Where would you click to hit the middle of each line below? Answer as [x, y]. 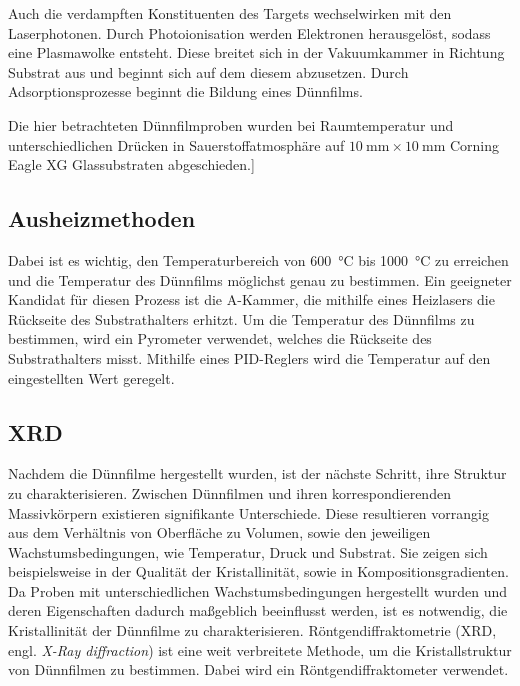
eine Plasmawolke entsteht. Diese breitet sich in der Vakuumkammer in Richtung [256, 52]
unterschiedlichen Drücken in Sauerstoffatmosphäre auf [176, 144]
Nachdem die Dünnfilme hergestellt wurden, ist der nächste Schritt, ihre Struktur [257, 473]
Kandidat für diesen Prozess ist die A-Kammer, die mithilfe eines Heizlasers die [251, 299]
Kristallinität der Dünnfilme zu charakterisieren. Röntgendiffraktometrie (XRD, [252, 630]
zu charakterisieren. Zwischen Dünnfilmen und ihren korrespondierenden [229, 492]
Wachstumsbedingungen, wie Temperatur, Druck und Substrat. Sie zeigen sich [248, 551]
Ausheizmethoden [102, 218]
